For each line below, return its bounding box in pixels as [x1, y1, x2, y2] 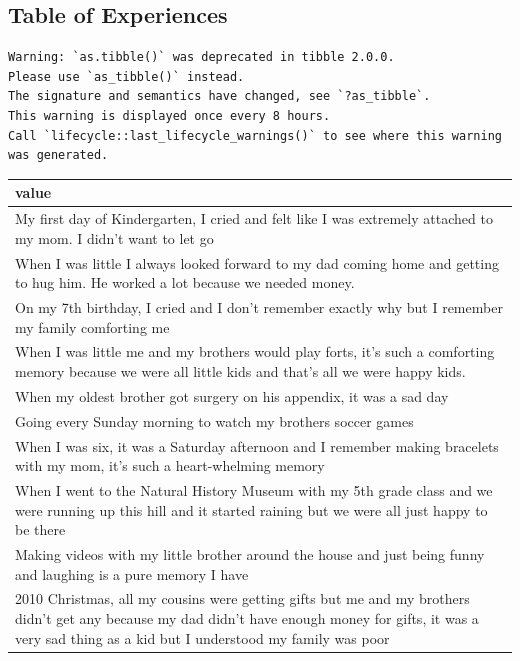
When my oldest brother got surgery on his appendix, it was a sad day [15, 385, 449, 406]
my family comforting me [15, 316, 170, 337]
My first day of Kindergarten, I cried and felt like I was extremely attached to [15, 208, 493, 229]
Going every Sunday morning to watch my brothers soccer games [15, 410, 414, 431]
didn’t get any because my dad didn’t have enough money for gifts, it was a [15, 608, 479, 629]
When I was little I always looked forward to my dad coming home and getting [15, 252, 499, 273]
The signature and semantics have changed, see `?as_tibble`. [8, 89, 431, 104]
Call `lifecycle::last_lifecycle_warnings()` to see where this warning [8, 128, 502, 143]
